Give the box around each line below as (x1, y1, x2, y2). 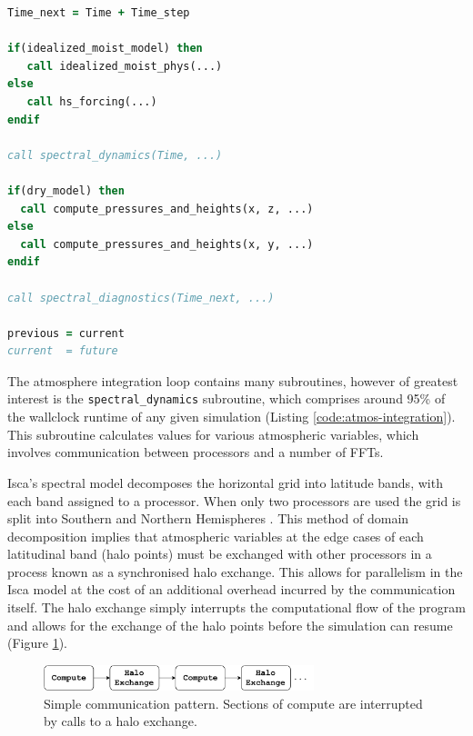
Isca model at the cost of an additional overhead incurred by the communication (7, 580, 456, 599)
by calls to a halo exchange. (44, 711, 197, 731)
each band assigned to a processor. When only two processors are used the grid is (7, 491, 461, 510)
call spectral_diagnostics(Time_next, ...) (7, 291, 275, 304)
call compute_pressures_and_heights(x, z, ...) (20, 202, 314, 215)
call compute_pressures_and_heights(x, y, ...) (20, 237, 314, 251)
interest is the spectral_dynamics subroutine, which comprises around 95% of (7, 389, 446, 408)
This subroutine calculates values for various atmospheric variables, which (7, 424, 419, 443)
